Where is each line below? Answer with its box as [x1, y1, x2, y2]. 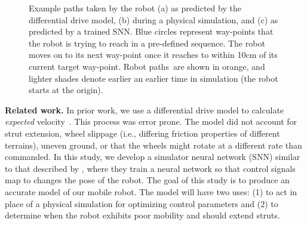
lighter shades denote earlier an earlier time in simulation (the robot [29, 72, 278, 84]
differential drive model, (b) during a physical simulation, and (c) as [29, 13, 278, 26]
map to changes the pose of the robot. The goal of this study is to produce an [5, 174, 290, 186]
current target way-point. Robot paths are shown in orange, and [29, 60, 265, 72]
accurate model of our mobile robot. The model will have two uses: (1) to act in [5, 185, 297, 198]
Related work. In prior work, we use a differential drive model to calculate [5, 103, 284, 116]
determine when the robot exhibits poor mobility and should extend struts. [5, 209, 280, 221]
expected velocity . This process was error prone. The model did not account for [5, 115, 297, 128]
